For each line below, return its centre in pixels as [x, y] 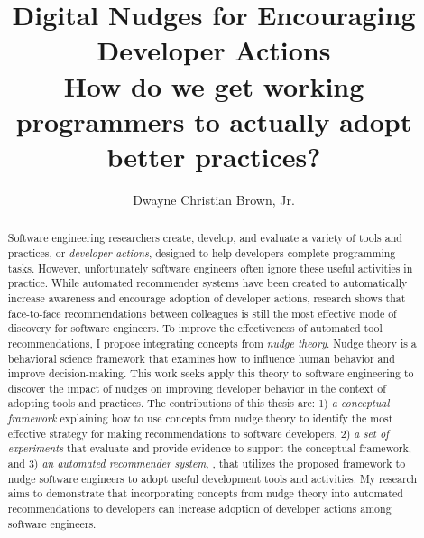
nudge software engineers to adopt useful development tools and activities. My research [212, 478]
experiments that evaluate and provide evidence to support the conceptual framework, [210, 448]
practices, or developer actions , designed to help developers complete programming [202, 252]
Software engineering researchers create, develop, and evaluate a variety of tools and [205, 238]
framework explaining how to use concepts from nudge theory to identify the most [200, 418]
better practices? [214, 156]
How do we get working [214, 85]
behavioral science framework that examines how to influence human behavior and [201, 358]
